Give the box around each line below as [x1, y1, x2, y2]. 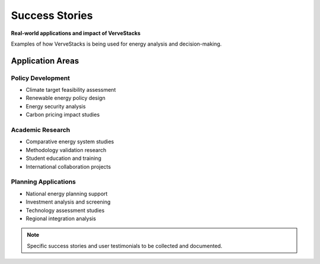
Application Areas [11, 56, 79, 66]
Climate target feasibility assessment [25, 86, 116, 94]
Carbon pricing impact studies [25, 111, 100, 118]
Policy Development [11, 74, 71, 82]
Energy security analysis [25, 102, 86, 110]
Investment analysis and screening [25, 198, 111, 205]
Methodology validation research [25, 146, 107, 153]
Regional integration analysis [25, 215, 96, 222]
